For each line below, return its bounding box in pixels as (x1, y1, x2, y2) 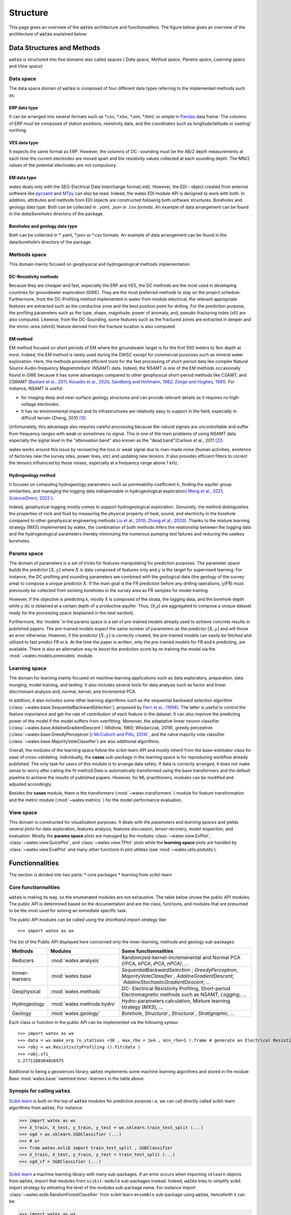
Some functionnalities (121, 948, 174, 955)
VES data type (9, 139, 39, 145)
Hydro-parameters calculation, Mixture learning (121, 997, 230, 1004)
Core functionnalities (9, 884, 60, 891)
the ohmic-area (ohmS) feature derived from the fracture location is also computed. (9, 323, 177, 329)
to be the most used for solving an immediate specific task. (9, 908, 128, 914)
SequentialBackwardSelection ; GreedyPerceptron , (121, 966, 238, 973)
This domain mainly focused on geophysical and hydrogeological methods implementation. (9, 261, 191, 267)
